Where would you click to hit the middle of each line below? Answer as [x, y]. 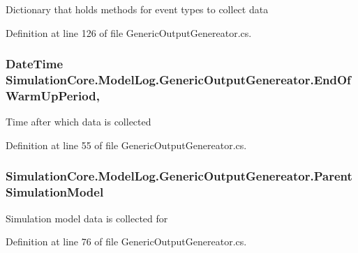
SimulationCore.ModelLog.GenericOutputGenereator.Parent [179, 176]
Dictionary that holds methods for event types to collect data [137, 9]
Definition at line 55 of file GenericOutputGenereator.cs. [126, 145]
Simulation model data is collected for [87, 218]
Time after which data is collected [79, 122]
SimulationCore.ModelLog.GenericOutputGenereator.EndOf [178, 80]
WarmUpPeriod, [53, 95]
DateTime [35, 64]
